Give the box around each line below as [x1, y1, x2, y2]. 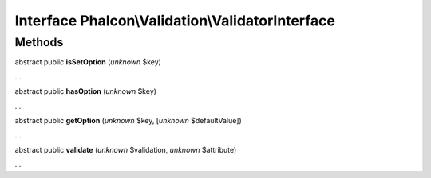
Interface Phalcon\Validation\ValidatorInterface [14, 12, 335, 29]
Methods [14, 35, 64, 49]
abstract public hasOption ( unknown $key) [14, 87, 157, 96]
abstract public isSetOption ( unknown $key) [14, 57, 161, 67]
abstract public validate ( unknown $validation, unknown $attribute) [14, 145, 237, 154]
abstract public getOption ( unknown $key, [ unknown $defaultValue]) [14, 115, 243, 125]
